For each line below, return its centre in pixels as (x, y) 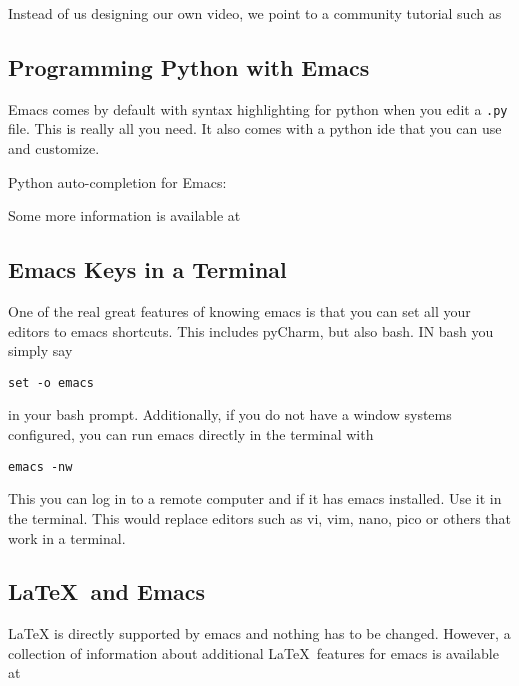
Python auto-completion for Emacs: (117, 181)
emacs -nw (40, 466)
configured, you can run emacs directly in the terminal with (191, 434)
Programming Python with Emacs (189, 66)
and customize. (54, 148)
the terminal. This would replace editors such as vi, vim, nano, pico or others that (260, 517)
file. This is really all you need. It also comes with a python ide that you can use (255, 128)
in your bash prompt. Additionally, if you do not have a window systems (230, 414)
